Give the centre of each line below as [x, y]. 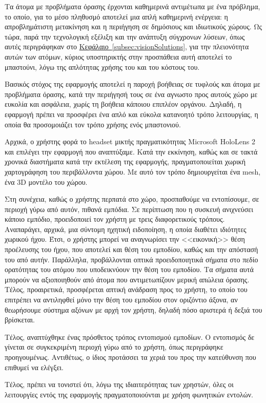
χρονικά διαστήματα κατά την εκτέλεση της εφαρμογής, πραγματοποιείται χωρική [125, 161]
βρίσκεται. [20, 320]
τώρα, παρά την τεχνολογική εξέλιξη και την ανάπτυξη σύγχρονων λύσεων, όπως [125, 36]
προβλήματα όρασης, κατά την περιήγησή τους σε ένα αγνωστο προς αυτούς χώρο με [131, 94]
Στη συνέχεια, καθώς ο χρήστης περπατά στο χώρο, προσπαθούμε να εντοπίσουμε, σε [132, 199]
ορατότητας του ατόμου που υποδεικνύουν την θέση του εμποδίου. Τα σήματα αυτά [129, 269]
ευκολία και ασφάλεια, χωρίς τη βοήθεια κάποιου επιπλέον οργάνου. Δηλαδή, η [123, 104]
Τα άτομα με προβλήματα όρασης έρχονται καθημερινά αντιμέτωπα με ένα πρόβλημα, [132, 6]
